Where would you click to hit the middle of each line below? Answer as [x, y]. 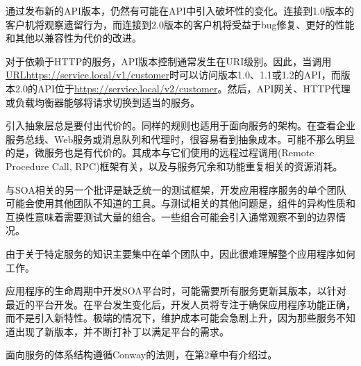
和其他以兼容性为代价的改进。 [74, 38]
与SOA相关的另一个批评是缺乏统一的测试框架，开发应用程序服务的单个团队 [176, 189]
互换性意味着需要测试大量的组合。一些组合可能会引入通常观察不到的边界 [171, 216]
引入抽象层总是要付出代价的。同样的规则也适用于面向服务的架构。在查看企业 [180, 125]
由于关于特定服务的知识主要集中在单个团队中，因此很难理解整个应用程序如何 [180, 253]
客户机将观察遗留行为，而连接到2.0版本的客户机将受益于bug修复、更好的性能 [180, 24]
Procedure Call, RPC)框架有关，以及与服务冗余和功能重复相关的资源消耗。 [174, 166]
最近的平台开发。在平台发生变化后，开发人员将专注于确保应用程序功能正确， [180, 304]
